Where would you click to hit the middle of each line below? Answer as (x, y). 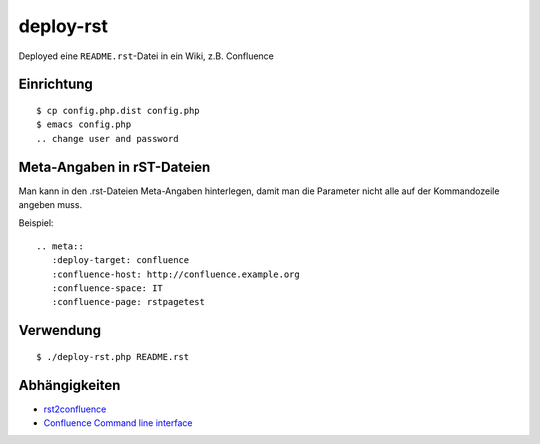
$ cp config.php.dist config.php (118, 110)
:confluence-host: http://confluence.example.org (175, 274)
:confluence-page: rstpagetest (128, 302)
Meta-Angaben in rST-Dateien (114, 166)
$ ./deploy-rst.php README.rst (113, 356)
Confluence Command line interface (118, 423)
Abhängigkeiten (69, 385)
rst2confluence (75, 409)
